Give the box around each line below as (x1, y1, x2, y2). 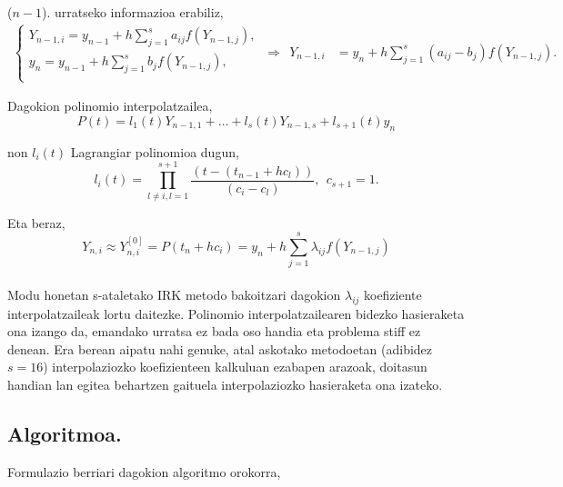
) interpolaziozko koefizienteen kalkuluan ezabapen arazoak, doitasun (43, 357, 427, 376)
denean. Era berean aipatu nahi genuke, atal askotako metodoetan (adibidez (7, 339, 433, 358)
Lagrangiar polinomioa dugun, (70, 142, 239, 161)
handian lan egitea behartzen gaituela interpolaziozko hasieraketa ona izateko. (7, 375, 443, 393)
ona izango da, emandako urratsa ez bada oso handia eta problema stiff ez (7, 322, 421, 341)
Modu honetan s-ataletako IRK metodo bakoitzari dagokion (7, 284, 341, 303)
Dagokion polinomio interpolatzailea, (7, 96, 213, 115)
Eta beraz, (7, 213, 65, 232)
